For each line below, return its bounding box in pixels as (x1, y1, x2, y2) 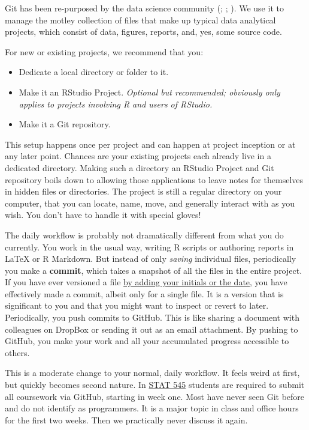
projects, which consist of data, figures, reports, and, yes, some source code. (5, 25, 282, 38)
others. (5, 346, 30, 359)
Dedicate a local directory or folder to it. (19, 65, 169, 78)
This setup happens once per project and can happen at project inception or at (5, 138, 296, 150)
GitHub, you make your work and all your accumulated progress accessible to (5, 335, 289, 347)
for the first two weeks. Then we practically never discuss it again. (5, 413, 248, 426)
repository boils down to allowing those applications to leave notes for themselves (5, 173, 304, 186)
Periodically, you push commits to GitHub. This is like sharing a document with (5, 311, 299, 324)
